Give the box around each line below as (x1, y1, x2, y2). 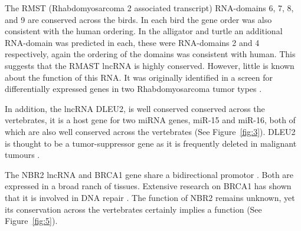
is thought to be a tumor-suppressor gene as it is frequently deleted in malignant (5, 137, 297, 149)
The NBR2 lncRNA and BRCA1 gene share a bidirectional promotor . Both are (5, 168, 294, 180)
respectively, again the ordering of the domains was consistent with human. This (5, 48, 296, 60)
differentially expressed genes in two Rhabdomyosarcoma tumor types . (5, 82, 262, 95)
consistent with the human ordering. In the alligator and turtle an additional (5, 25, 283, 37)
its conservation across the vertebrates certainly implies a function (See (5, 203, 262, 215)
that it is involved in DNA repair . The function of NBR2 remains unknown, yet (5, 191, 295, 203)
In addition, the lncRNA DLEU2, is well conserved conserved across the (5, 102, 265, 114)
